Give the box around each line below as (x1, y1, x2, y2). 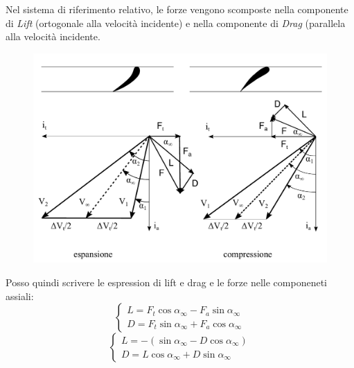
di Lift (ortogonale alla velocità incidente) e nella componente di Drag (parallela (6, 15, 346, 30)
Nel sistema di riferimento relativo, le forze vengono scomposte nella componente (6, 2, 348, 16)
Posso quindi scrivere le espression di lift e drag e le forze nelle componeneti (6, 275, 327, 290)
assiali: (6, 288, 34, 303)
